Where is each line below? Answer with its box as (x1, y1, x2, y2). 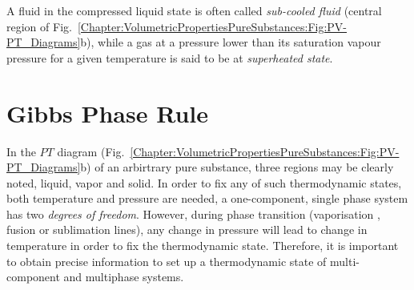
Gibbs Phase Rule (6, 96, 209, 129)
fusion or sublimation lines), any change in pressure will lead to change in (6, 221, 368, 238)
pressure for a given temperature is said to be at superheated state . (6, 49, 333, 66)
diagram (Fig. (57, 143, 125, 159)
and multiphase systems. (63, 268, 184, 285)
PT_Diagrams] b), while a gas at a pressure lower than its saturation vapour (6, 34, 381, 50)
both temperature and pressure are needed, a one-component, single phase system (6, 190, 408, 207)
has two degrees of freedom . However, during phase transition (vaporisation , (6, 205, 380, 222)
